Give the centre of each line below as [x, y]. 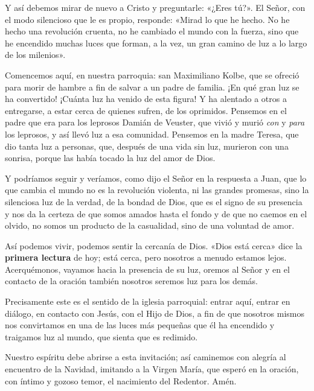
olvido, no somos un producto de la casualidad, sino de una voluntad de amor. [150, 225]
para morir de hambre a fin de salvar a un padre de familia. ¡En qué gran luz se [152, 87]
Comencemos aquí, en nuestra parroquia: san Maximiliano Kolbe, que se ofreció [152, 75]
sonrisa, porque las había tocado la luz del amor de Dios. [110, 158]
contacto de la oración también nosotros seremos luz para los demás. [132, 281]
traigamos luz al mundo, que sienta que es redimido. [101, 336]
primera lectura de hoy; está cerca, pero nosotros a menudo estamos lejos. [146, 257]
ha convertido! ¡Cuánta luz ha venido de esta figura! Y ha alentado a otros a [146, 99]
